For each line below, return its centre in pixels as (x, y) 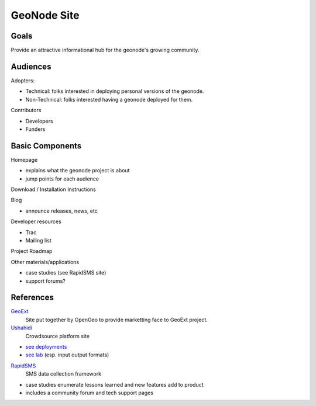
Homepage (24, 159)
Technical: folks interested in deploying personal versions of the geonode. (115, 91)
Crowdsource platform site (58, 336)
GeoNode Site (45, 15)
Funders (35, 129)
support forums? (45, 281)
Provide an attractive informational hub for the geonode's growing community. (105, 50)
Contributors (26, 110)
